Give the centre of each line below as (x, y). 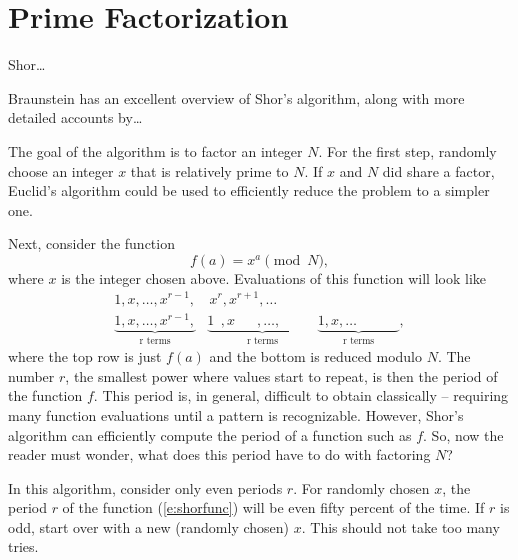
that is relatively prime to (209, 170)
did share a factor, (438, 170)
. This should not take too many (400, 526)
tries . (23, 546)
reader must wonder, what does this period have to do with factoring (219, 454)
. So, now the (463, 434)
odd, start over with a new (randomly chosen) (149, 526)
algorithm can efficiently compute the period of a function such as (210, 434)
